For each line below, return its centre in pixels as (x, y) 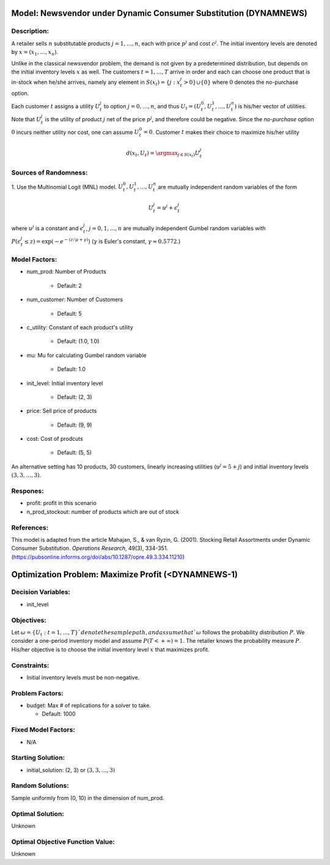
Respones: (28, 491)
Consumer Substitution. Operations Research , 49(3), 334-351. (90, 549)
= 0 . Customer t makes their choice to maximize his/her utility (221, 132)
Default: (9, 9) (75, 425)
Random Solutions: (40, 785)
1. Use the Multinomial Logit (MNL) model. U (67, 187)
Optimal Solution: (38, 814)
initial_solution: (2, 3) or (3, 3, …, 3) (71, 770)
